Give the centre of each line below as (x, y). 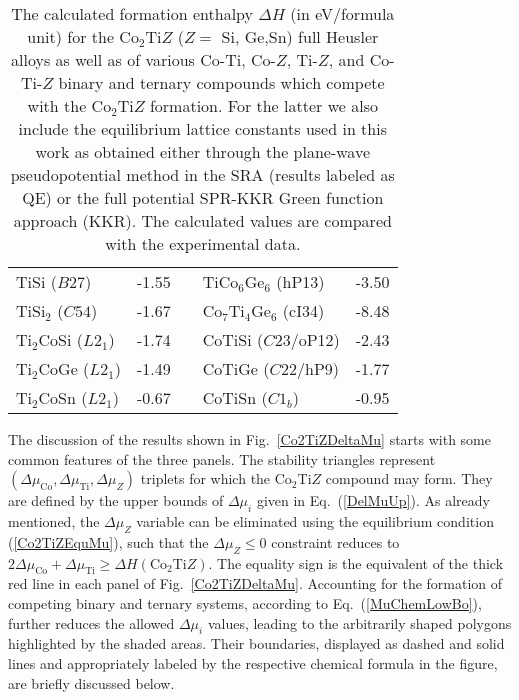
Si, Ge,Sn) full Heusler (300, 36)
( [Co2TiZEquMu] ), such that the (108, 541)
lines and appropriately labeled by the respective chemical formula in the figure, (253, 662)
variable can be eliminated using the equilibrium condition (315, 520)
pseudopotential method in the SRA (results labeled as (202, 174)
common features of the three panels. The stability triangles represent (222, 458)
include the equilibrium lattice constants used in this (202, 128)
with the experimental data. (203, 243)
